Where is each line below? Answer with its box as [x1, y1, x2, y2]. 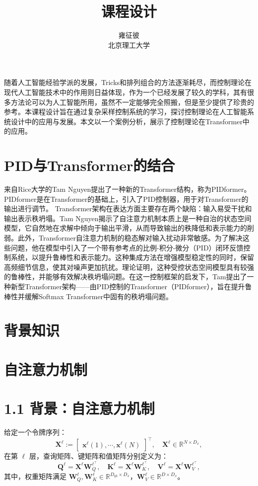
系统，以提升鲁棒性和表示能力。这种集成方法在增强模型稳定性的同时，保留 [10, 252, 254, 262]
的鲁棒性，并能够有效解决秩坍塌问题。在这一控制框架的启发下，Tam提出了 [4, 271, 247, 282]
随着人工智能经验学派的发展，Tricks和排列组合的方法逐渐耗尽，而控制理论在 [4, 77, 252, 87]
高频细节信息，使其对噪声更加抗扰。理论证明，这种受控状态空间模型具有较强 [4, 261, 254, 272]
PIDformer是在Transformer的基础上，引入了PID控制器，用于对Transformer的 [4, 193, 249, 204]
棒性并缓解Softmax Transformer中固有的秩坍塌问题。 [4, 291, 173, 301]
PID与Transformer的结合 [4, 155, 175, 175]
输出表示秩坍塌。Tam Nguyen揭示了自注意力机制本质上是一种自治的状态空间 [4, 213, 252, 223]
